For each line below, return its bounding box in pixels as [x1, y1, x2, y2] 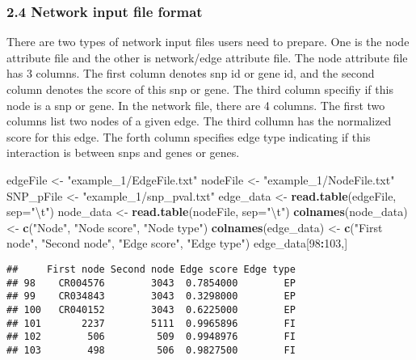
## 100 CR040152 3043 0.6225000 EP [6, 303, 296, 316]
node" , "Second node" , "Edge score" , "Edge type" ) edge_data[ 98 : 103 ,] [6, 235, 348, 252]
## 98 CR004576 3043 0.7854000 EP [6, 277, 296, 289]
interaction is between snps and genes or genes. [6, 144, 240, 161]
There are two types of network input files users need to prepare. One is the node [6, 33, 410, 50]
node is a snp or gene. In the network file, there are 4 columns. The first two [6, 96, 385, 113]
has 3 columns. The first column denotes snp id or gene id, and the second [6, 65, 375, 82]
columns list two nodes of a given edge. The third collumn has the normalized [6, 112, 392, 129]
